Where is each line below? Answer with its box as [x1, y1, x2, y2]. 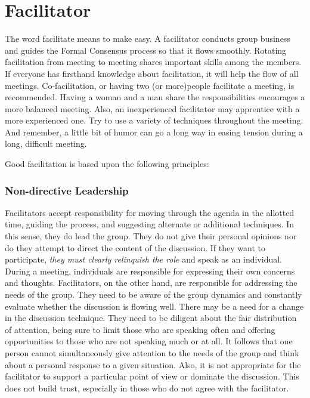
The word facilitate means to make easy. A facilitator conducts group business [5, 32, 290, 45]
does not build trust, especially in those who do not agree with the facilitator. [5, 381, 289, 394]
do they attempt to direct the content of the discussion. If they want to [5, 241, 265, 254]
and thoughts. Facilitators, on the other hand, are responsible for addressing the [5, 276, 297, 289]
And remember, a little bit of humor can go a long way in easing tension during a [5, 125, 303, 138]
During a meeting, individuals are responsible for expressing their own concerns [5, 264, 295, 277]
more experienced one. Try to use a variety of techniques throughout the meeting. [5, 114, 303, 127]
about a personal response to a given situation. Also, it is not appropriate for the [5, 358, 301, 371]
